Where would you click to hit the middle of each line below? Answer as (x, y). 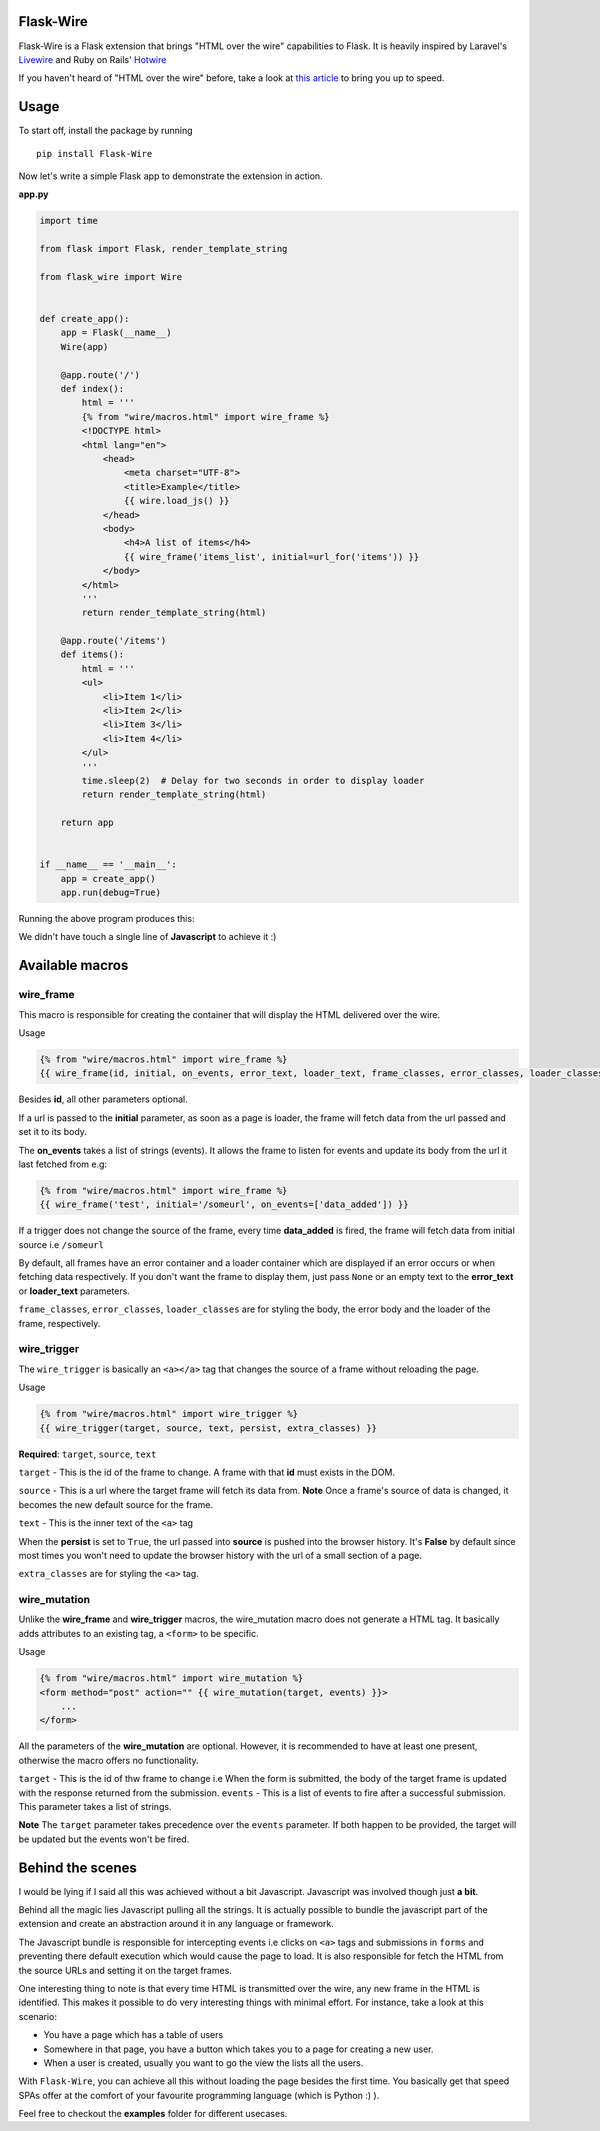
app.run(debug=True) (111, 893)
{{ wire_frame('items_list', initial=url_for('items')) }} (271, 556)
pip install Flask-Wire (94, 153)
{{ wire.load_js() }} (176, 501)
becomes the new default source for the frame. (116, 1504)
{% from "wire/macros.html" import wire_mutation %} (171, 1678)
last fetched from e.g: (63, 1164)
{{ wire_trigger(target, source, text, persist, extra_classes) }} (208, 1428)
